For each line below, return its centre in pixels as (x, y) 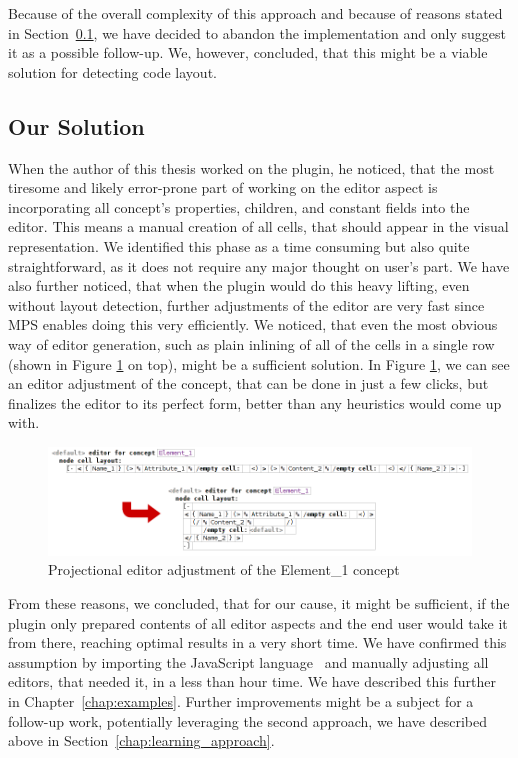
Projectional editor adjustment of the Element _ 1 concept (224, 569)
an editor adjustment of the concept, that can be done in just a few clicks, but (248, 383)
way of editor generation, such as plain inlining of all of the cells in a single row (251, 343)
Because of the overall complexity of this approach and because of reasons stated (255, 13)
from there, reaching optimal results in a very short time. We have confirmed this (257, 642)
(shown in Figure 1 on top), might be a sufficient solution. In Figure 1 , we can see (259, 363)
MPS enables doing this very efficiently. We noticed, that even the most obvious (253, 324)
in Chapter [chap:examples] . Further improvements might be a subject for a (241, 701)
